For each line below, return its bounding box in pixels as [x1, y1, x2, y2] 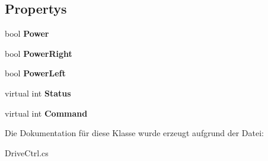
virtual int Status [5, 86, 71, 99]
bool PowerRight [5, 47, 72, 59]
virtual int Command [5, 107, 88, 119]
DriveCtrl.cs [5, 146, 49, 159]
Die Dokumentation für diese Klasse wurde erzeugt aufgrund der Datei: [5, 127, 264, 139]
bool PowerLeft [5, 67, 66, 79]
